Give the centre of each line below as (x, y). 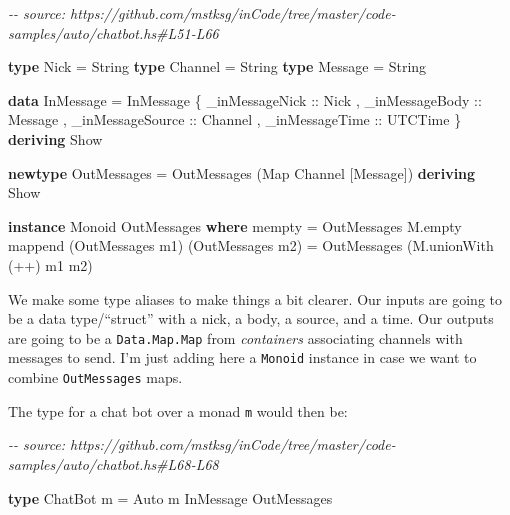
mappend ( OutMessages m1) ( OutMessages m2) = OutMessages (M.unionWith (251, 245)
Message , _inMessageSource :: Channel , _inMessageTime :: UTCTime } (235, 119)
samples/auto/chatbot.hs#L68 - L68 (113, 463)
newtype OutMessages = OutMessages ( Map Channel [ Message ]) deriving (242, 172)
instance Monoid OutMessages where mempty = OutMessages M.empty (235, 225)
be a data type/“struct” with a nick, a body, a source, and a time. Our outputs (251, 318)
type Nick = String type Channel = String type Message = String (217, 66)
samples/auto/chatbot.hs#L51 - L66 (113, 32)
